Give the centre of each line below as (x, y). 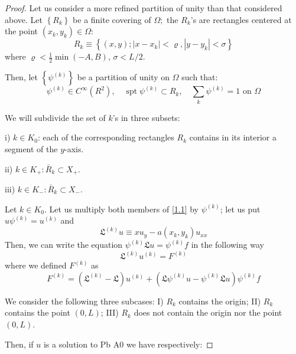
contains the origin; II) (220, 301)
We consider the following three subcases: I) (84, 301)
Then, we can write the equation (64, 245)
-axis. (74, 148)
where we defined (36, 265)
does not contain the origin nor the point (208, 312)
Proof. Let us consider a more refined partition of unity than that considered (144, 8)
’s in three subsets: (146, 117)
